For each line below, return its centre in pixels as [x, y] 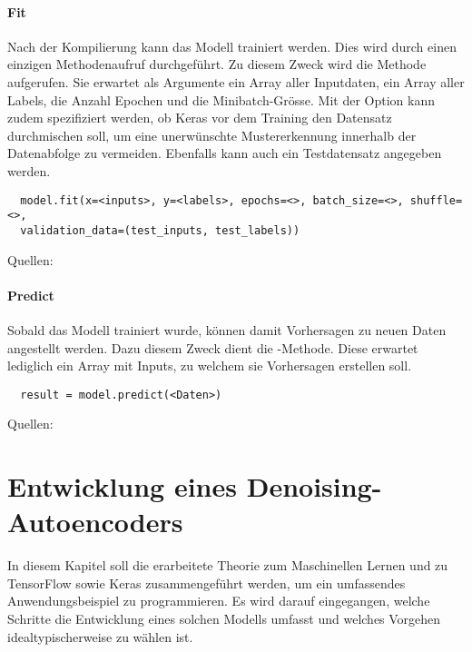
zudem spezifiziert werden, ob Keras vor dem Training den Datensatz [200, 118]
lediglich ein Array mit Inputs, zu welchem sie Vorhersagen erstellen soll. [210, 366]
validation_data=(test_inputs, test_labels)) [160, 230]
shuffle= [436, 200]
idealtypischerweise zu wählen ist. [100, 636]
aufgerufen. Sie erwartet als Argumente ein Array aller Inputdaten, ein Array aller [236, 81]
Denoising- [314, 486]
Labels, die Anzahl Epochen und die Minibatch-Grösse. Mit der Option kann [221, 99]
